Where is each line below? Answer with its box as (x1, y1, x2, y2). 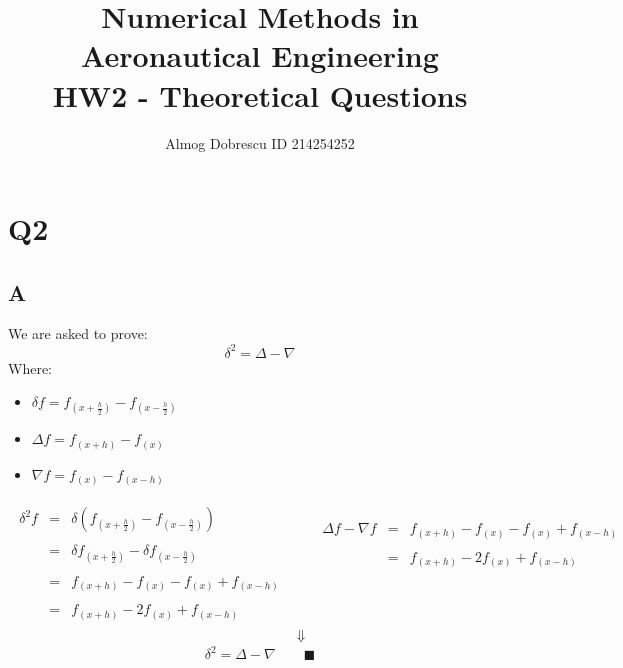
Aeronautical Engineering (81, 35, 439, 76)
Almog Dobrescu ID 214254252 (165, 132, 355, 153)
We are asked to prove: (8, 323, 148, 344)
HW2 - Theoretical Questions (52, 74, 468, 115)
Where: (8, 357, 52, 378)
